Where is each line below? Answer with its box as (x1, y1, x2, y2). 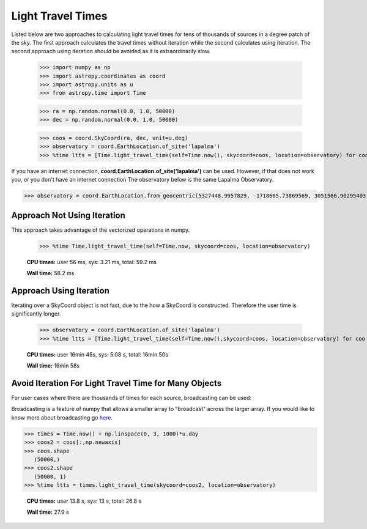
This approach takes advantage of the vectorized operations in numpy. (11, 226, 190, 234)
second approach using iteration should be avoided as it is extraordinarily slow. (11, 48, 211, 55)
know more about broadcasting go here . (11, 413, 113, 421)
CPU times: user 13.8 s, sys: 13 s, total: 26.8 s (26, 497, 142, 505)
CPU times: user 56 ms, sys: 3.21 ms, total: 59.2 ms (26, 258, 157, 265)
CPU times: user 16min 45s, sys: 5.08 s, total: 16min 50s (26, 350, 168, 358)
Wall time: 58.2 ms (26, 270, 75, 277)
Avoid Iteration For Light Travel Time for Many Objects (11, 378, 222, 388)
